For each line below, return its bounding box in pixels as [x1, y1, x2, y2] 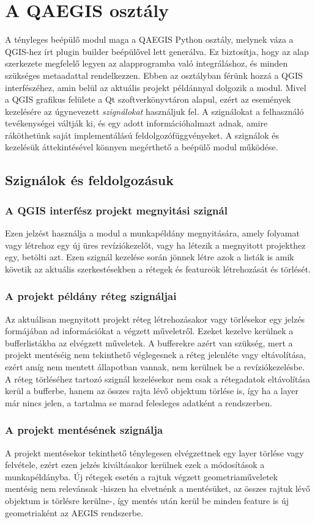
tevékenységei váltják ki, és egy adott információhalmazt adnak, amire [5, 117, 268, 130]
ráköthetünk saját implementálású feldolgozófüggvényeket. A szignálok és [5, 128, 279, 141]
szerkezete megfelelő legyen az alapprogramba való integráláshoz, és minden [5, 57, 288, 70]
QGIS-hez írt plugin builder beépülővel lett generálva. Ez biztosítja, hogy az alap [5, 45, 309, 57]
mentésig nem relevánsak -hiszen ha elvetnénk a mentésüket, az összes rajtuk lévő [5, 482, 311, 495]
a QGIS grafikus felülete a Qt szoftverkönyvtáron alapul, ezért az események [5, 93, 291, 106]
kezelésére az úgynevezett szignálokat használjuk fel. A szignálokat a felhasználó [5, 104, 304, 117]
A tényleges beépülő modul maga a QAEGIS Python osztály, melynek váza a [5, 33, 294, 46]
